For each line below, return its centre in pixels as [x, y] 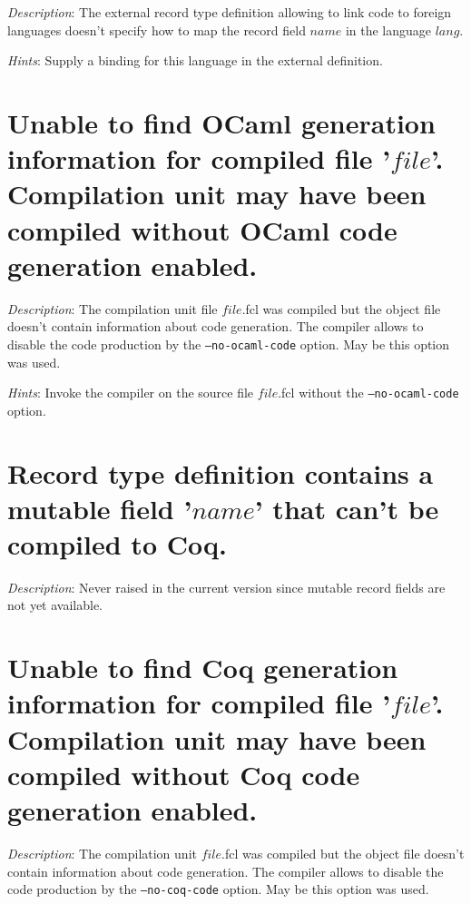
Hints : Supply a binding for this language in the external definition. [195, 60]
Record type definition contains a [221, 472]
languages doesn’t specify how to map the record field [157, 29]
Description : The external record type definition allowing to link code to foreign [230, 12]
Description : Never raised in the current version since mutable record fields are [226, 587]
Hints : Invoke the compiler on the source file [131, 393]
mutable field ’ [100, 508]
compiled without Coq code [184, 774]
